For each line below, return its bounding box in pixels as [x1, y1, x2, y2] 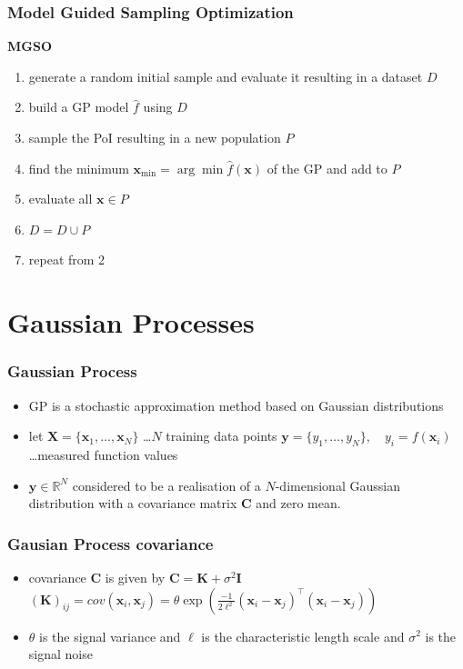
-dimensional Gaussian [275, 475, 400, 494]
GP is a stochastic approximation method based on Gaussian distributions [28, 395, 444, 414]
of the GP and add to [267, 158, 388, 177]
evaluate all [28, 189, 93, 208]
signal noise [28, 644, 93, 664]
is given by [105, 567, 166, 586]
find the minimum [28, 158, 129, 177]
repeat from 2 [28, 250, 106, 269]
